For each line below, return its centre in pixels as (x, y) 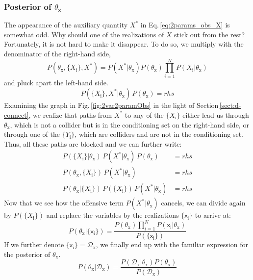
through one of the (32, 134)
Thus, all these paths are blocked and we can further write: (93, 143)
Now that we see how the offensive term (64, 203)
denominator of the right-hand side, (57, 53)
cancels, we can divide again (203, 203)
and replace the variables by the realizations (113, 215)
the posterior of (27, 254)
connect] (16, 115)
